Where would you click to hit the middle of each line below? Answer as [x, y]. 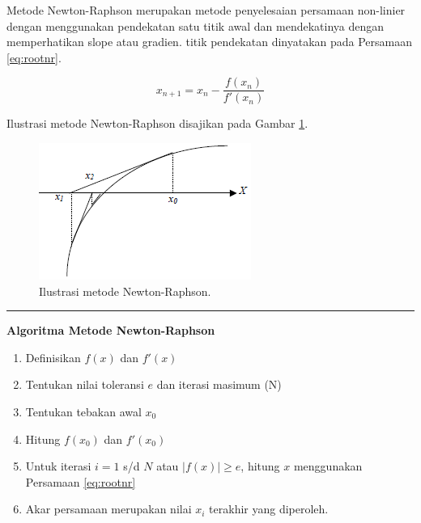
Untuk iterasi [58, 466]
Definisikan [53, 357]
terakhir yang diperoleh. [269, 509]
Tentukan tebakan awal [83, 411]
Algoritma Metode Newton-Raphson [111, 330]
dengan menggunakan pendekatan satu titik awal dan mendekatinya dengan [196, 25]
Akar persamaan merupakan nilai [108, 509]
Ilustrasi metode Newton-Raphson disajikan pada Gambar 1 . [157, 123]
